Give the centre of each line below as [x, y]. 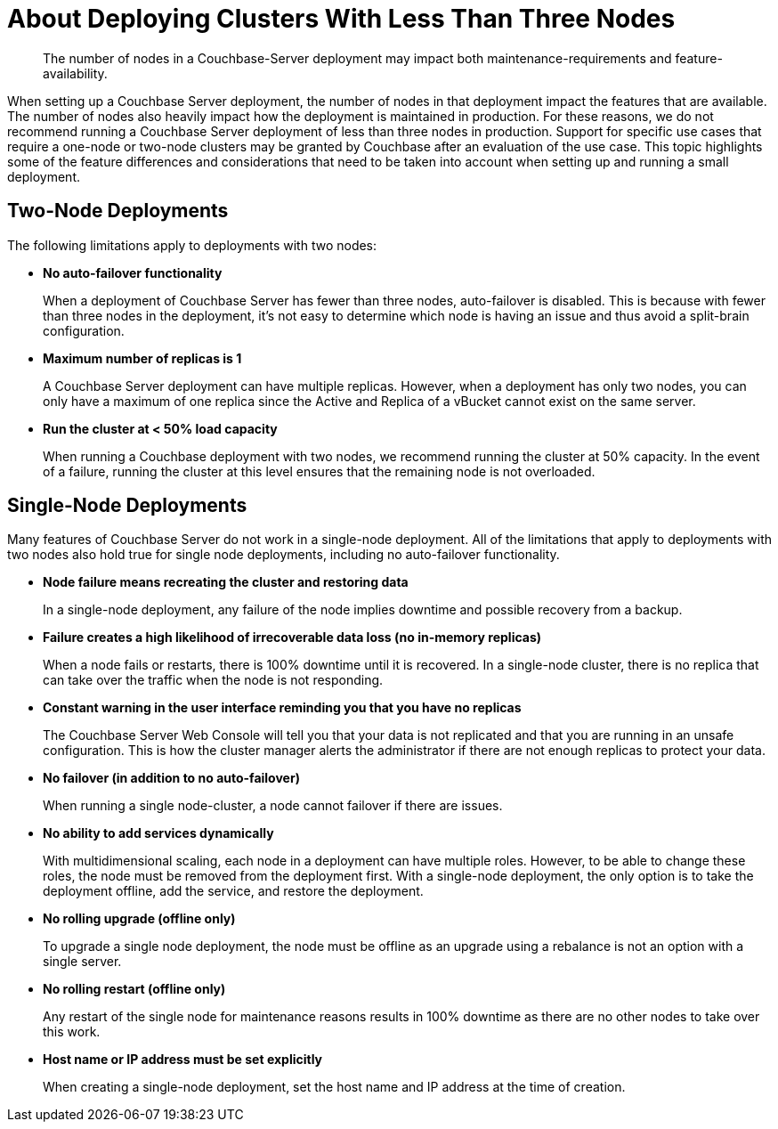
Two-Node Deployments [118, 211]
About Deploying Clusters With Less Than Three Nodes [341, 19]
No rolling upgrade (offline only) [139, 919]
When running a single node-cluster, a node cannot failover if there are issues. [273, 806]
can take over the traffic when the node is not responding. [213, 680]
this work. [72, 1032]
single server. [82, 962]
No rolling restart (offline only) [134, 989]
